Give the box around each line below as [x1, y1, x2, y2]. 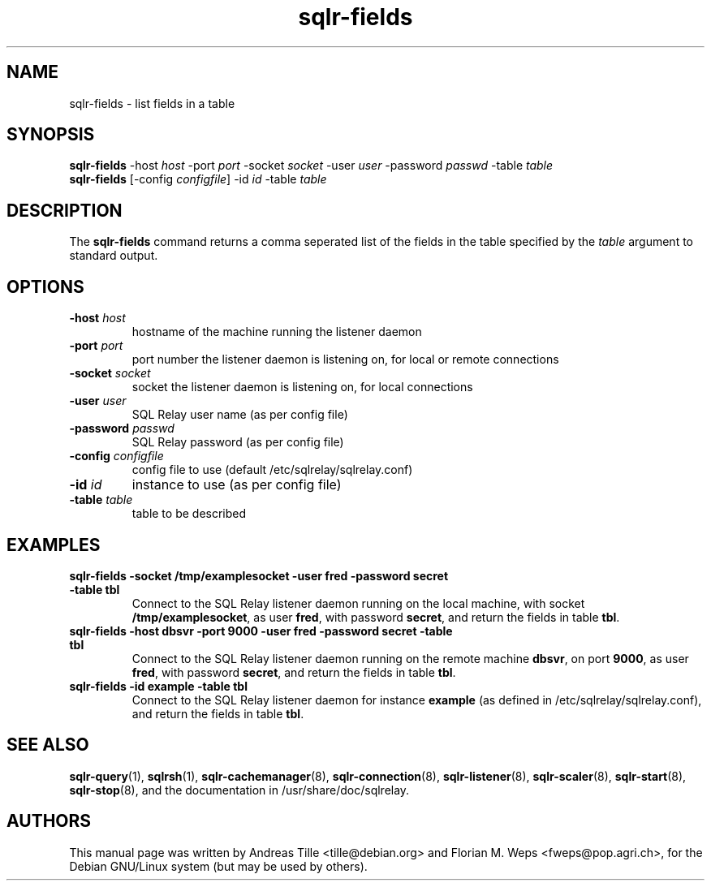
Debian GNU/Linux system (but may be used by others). [69, 859, 368, 873]
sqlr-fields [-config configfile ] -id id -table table [69, 172, 327, 187]
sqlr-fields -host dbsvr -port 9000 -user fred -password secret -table [69, 623, 453, 638]
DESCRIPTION [6, 200, 123, 221]
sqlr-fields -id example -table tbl [69, 678, 248, 693]
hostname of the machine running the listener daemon [131, 325, 422, 339]
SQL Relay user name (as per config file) [131, 407, 348, 422]
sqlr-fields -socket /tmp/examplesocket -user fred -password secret [69, 568, 449, 583]
